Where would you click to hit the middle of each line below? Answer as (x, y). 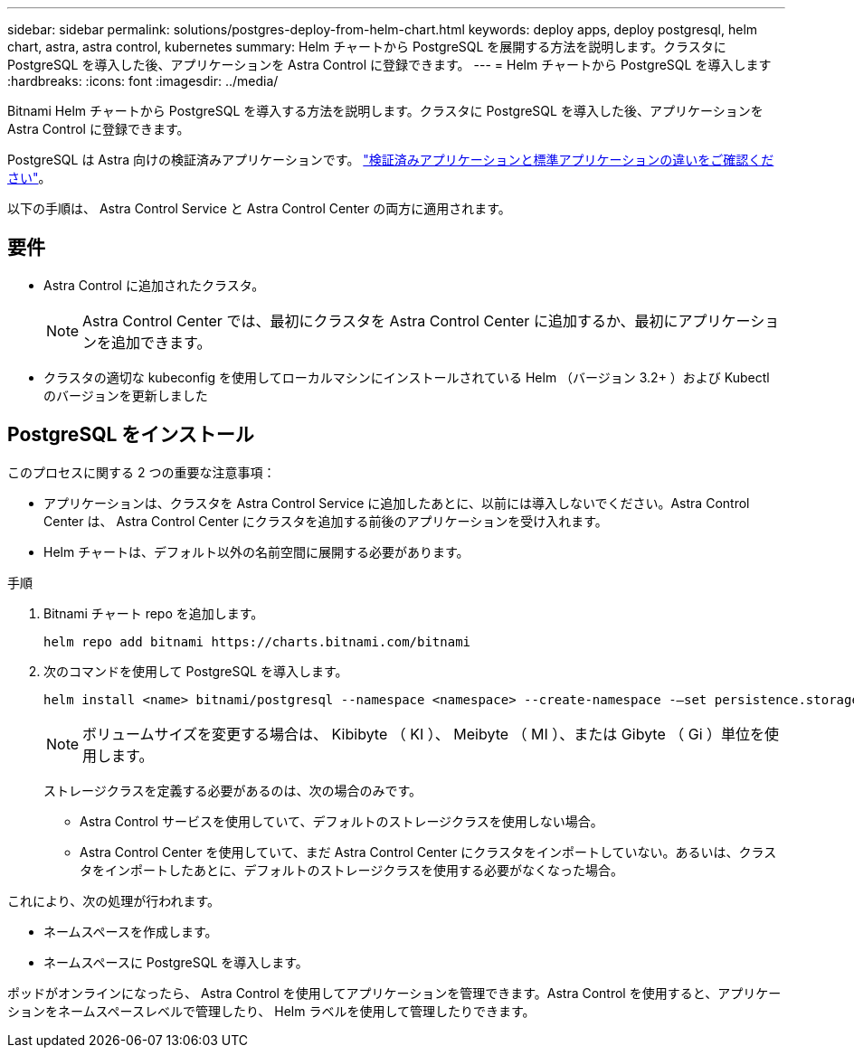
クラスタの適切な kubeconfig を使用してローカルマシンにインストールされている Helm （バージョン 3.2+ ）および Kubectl (407, 377)
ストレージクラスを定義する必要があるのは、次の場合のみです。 (233, 790)
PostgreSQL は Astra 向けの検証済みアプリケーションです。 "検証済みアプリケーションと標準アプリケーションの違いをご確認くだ (391, 160)
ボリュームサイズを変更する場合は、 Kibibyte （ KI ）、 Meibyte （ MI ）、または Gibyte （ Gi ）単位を (424, 734)
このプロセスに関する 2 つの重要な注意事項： (142, 472)
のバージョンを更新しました (126, 395)
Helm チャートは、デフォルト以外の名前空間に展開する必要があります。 (256, 551)
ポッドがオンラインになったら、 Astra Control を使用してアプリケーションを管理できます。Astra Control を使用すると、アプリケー (394, 993)
